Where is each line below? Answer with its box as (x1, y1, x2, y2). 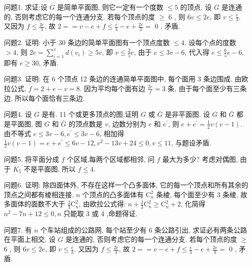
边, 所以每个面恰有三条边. (4, 93, 85, 103)
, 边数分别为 (108, 118, 147, 128)
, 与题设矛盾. (171, 138, 211, 148)
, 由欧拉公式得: (79, 199, 126, 209)
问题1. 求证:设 (4, 2, 48, 12)
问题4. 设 (4, 109, 32, 119)
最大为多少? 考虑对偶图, (162, 154, 238, 164)
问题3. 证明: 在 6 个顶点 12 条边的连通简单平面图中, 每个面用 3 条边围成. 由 (4, 74, 242, 84)
